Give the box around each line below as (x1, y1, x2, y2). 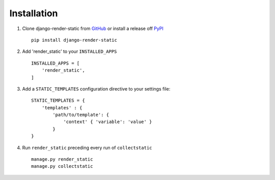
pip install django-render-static (31, 37, 117, 43)
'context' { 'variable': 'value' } (63, 119, 152, 125)
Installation (9, 8, 58, 19)
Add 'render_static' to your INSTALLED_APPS (22, 48, 117, 54)
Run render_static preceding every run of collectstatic (22, 144, 152, 151)
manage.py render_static (31, 157, 93, 162)
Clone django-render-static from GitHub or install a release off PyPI (22, 25, 164, 32)
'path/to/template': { (52, 112, 109, 118)
